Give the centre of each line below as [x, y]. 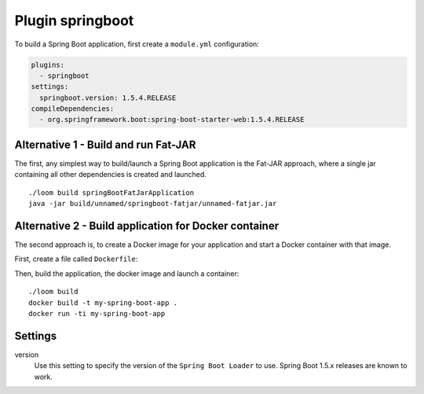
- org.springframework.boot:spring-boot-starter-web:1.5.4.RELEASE [172, 120]
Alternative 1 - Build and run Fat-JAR [105, 144]
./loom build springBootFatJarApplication [111, 192]
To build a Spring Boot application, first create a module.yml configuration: [137, 44]
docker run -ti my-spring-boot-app [97, 314]
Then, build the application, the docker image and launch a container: [127, 273]
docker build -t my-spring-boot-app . [103, 302]
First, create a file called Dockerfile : [76, 259]
